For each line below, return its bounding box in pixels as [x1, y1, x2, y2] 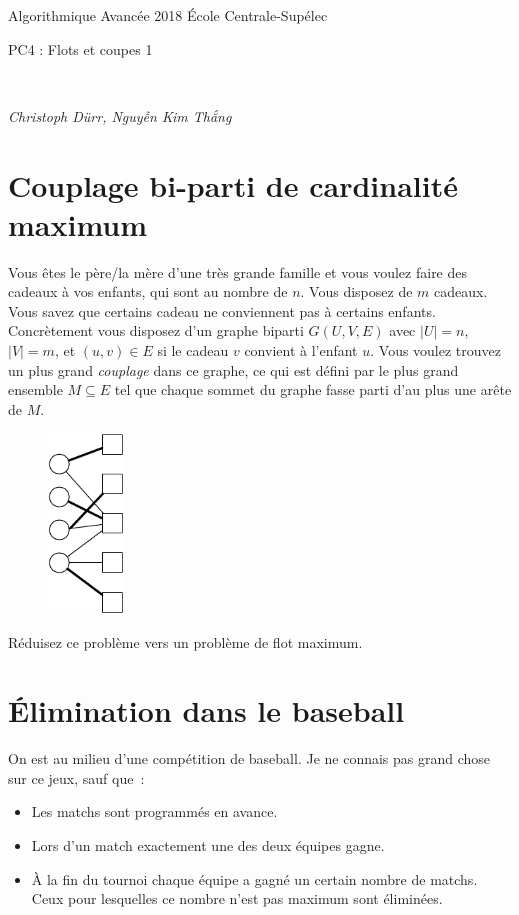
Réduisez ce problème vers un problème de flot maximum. [8, 631, 363, 652]
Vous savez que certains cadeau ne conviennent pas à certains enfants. [8, 300, 436, 321]
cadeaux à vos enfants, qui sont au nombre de [8, 281, 288, 302]
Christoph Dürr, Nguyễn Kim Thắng [8, 105, 232, 126]
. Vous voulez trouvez [370, 340, 502, 361]
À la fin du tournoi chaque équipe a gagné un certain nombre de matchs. [31, 868, 478, 889]
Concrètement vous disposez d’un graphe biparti [8, 320, 304, 341]
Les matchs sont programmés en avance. [31, 801, 278, 822]
